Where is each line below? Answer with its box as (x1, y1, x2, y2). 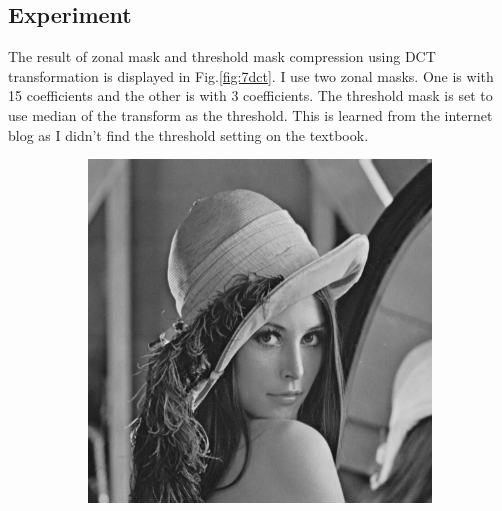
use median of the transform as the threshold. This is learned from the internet (8, 104, 493, 125)
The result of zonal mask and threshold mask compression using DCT (8, 46, 436, 67)
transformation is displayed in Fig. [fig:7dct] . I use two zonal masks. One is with (8, 65, 494, 86)
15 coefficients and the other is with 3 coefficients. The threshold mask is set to (8, 85, 493, 106)
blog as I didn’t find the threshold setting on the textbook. (8, 124, 369, 145)
